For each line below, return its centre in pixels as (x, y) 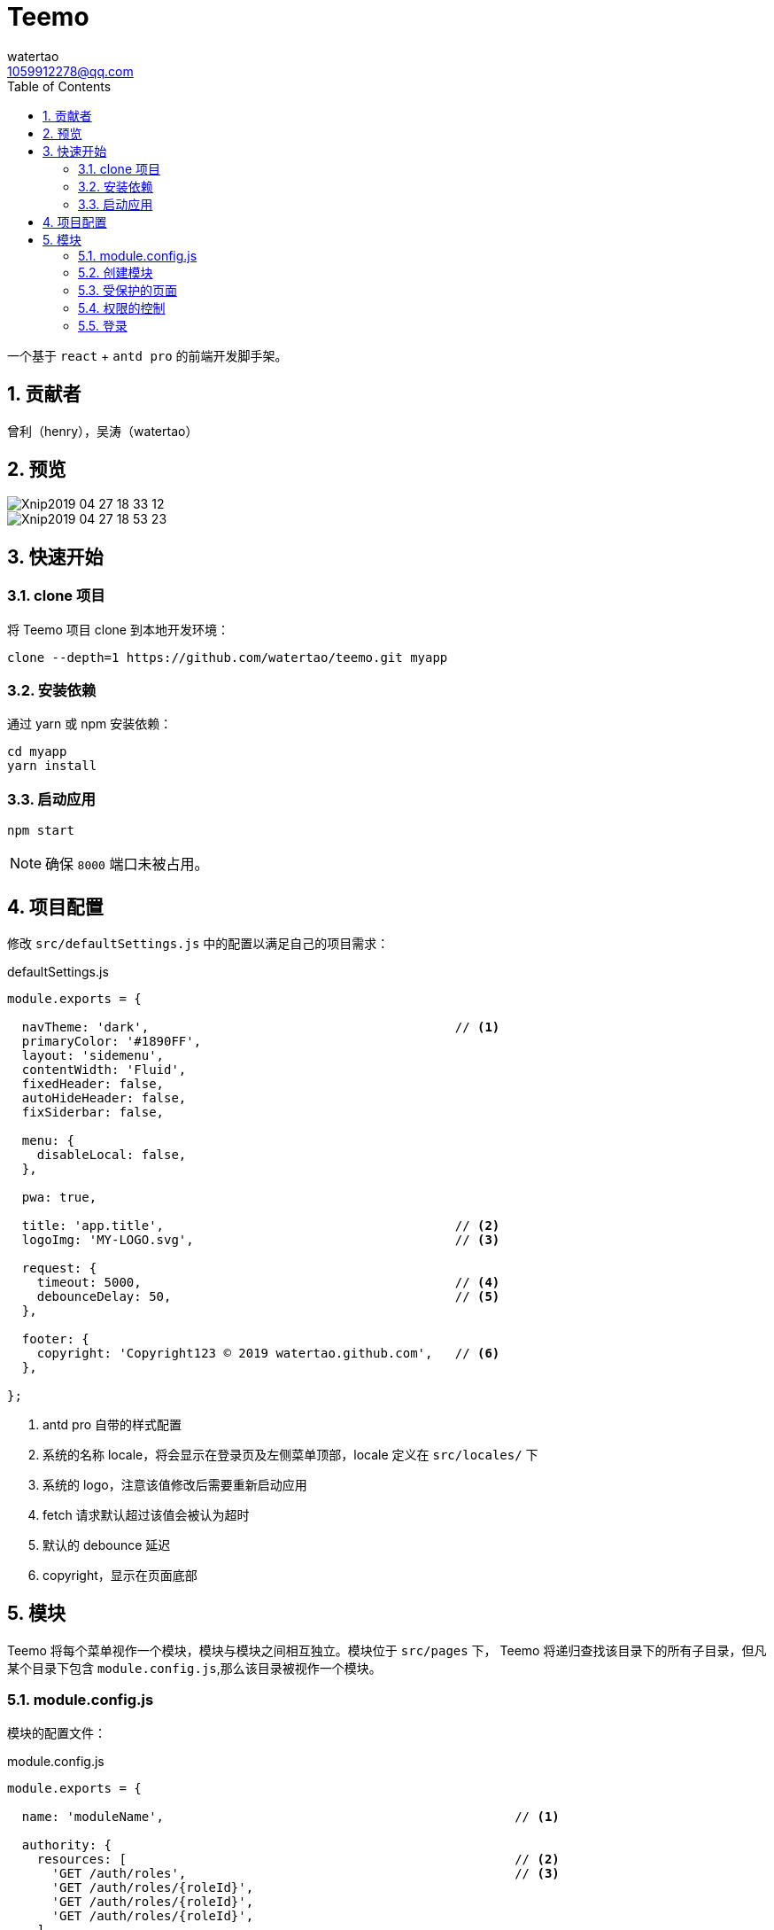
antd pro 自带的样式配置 (112, 1424)
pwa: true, (59, 1197)
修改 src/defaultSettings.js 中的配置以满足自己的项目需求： (198, 943)
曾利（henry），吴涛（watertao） (103, 431)
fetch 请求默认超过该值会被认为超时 (146, 1515)
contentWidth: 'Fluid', (104, 1070)
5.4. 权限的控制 (122, 307)
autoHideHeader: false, (104, 1098)
